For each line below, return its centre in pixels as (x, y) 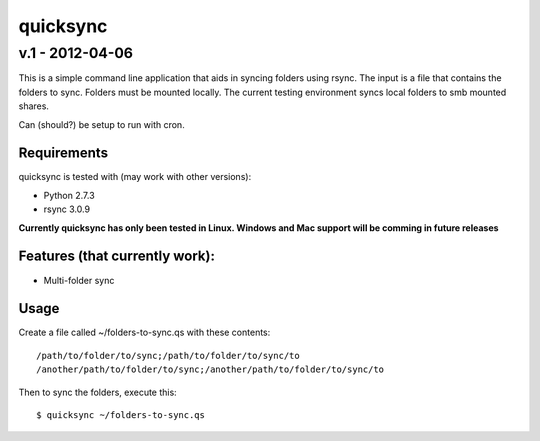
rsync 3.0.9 (66, 209)
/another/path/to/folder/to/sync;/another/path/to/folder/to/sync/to (210, 369)
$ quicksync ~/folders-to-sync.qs (120, 415)
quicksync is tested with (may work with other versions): (135, 177)
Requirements (63, 153)
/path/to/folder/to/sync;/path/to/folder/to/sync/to (168, 355)
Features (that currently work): (116, 256)
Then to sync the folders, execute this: (97, 392)
